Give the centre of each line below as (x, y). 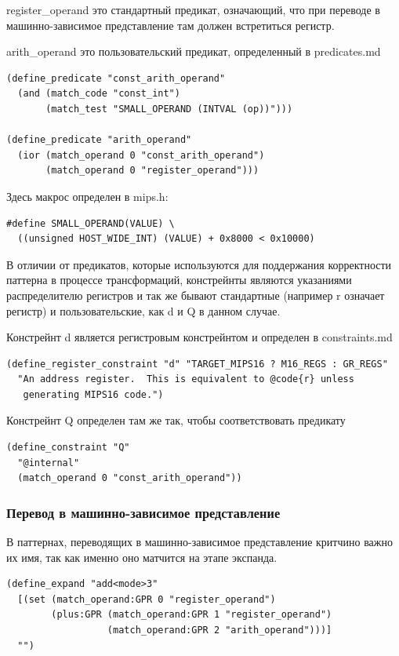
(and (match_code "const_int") (99, 94)
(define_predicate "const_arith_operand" (116, 78)
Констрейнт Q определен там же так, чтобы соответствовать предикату (176, 420)
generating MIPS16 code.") (93, 394)
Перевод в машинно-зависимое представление (143, 512)
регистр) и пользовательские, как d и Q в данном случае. (143, 310)
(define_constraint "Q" (68, 448)
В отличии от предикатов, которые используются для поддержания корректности (199, 264)
